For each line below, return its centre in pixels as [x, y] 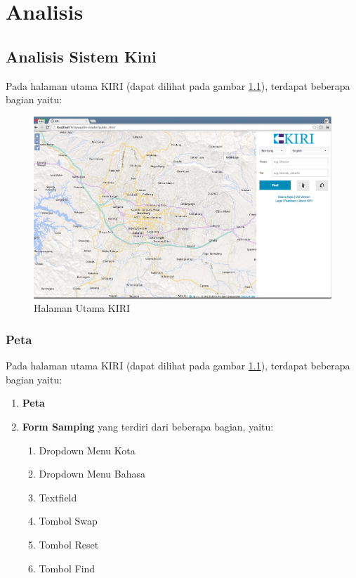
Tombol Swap [68, 521]
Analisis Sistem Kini [81, 56]
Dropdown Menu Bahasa [92, 474]
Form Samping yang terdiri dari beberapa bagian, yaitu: [148, 426]
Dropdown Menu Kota [87, 450]
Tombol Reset [69, 544]
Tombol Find [67, 568]
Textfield [58, 497]
